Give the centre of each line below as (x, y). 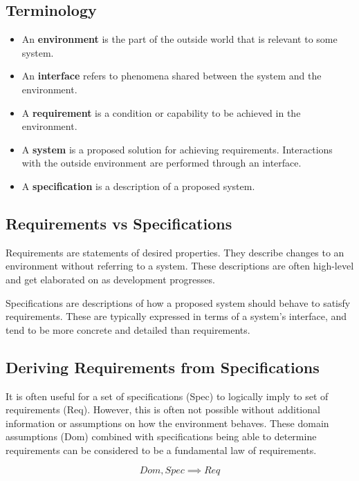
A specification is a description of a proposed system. (138, 186)
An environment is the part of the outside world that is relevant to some (179, 39)
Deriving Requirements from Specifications (163, 367)
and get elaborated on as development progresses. (110, 279)
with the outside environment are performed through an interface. (162, 163)
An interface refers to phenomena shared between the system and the (172, 76)
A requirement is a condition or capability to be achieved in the (161, 112)
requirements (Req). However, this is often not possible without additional (163, 409)
